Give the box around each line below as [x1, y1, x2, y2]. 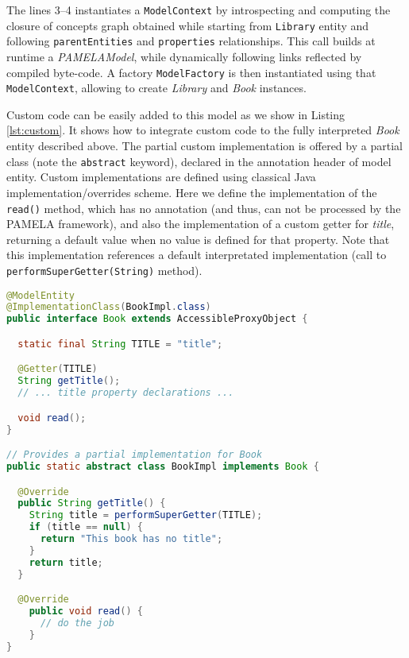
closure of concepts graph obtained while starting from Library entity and [6, 17, 369, 33]
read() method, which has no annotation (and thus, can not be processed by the [6, 199, 401, 216]
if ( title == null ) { [29, 521, 143, 533]
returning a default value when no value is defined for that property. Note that [6, 230, 390, 247]
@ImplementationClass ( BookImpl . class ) [6, 301, 211, 313]
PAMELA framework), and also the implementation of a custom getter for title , [6, 215, 395, 232]
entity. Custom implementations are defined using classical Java [6, 168, 316, 185]
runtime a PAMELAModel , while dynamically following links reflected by [6, 48, 362, 64]
